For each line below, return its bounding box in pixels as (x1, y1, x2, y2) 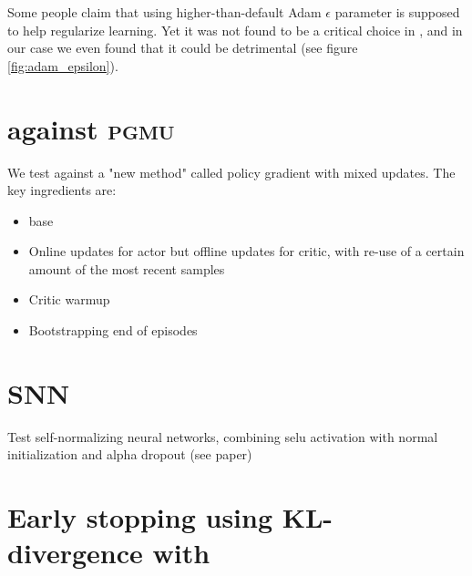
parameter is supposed (334, 3, 460, 21)
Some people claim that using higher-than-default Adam (7, 3, 322, 21)
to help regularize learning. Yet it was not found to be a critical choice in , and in (7, 20, 463, 39)
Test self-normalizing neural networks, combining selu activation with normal (7, 427, 438, 446)
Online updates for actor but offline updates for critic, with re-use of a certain (28, 242, 465, 261)
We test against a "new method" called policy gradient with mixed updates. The (7, 162, 456, 181)
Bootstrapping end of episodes (28, 321, 198, 340)
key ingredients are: (7, 180, 117, 200)
